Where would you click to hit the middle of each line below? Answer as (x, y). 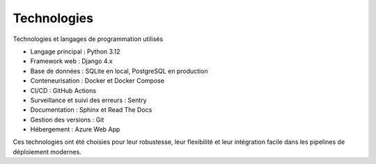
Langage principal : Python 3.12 (75, 51)
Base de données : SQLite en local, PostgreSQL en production (119, 71)
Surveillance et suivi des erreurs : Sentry (88, 100)
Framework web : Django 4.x (71, 61)
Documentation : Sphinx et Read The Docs (91, 110)
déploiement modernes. (47, 151)
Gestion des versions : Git (67, 120)
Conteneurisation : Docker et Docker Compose (97, 81)
